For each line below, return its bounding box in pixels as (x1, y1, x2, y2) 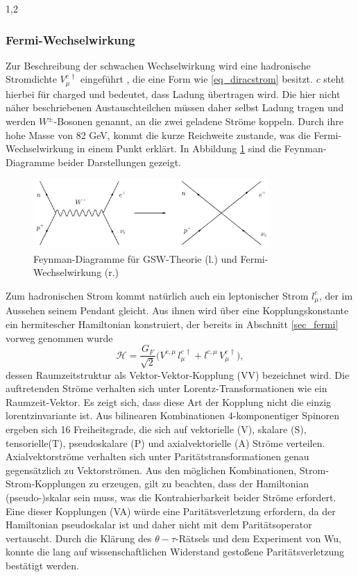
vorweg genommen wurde (6, 330, 113, 345)
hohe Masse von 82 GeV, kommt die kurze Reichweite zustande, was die (6, 127, 311, 142)
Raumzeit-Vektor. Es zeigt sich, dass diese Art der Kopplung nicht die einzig (6, 394, 332, 409)
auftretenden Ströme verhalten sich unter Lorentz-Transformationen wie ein (6, 381, 327, 396)
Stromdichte (6, 72, 57, 86)
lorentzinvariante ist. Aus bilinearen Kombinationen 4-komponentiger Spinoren (6, 408, 340, 423)
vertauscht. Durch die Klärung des (6, 530, 152, 545)
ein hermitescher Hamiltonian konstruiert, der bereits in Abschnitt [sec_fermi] (6, 316, 339, 331)
